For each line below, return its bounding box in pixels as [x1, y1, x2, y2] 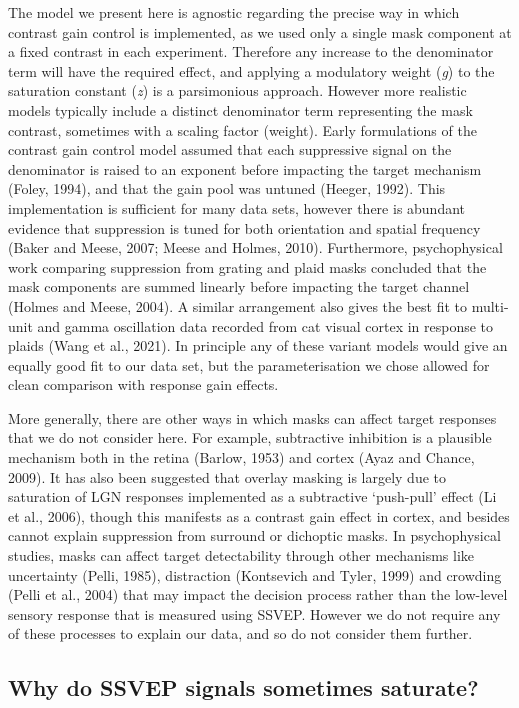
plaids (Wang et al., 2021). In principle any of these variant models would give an [8, 335, 508, 356]
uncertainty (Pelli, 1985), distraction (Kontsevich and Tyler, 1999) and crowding [8, 564, 502, 585]
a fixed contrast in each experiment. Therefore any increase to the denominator [8, 41, 494, 62]
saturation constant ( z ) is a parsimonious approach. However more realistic [8, 80, 467, 101]
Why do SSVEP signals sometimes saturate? [8, 672, 479, 703]
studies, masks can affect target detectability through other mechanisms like [8, 545, 475, 566]
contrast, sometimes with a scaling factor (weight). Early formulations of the [8, 119, 477, 140]
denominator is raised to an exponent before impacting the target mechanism [8, 158, 482, 179]
